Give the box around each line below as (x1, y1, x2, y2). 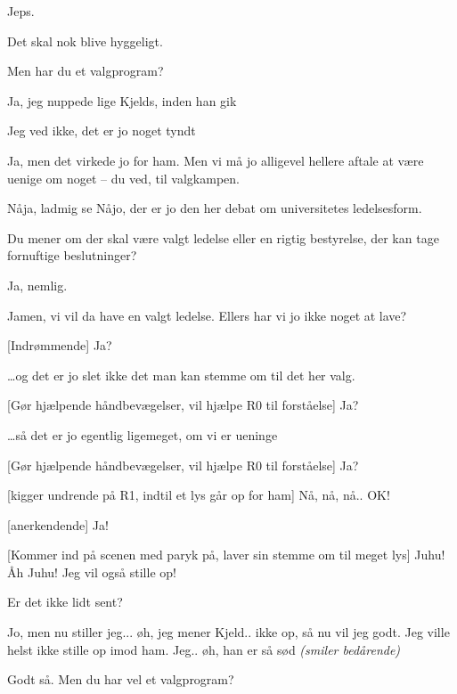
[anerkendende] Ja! (7, 515, 109, 534)
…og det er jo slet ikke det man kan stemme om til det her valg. (7, 365, 355, 384)
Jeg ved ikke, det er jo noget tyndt (7, 121, 196, 140)
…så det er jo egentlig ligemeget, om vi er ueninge (7, 425, 278, 444)
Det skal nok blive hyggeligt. (7, 31, 163, 50)
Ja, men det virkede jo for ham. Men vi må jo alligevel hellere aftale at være (7, 151, 424, 169)
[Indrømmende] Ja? (7, 336, 112, 355)
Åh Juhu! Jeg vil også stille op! (7, 562, 176, 581)
